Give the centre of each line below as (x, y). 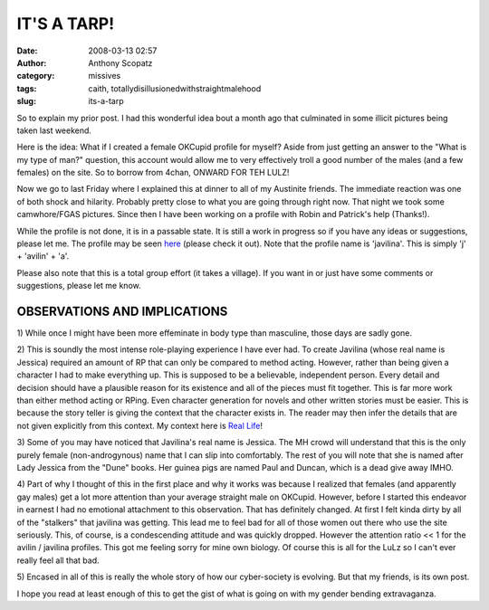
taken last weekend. (54, 130)
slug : (26, 101)
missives (105, 76)
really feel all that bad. (58, 560)
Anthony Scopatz (120, 62)
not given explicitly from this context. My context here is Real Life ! (139, 425)
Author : (32, 62)
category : (36, 76)
